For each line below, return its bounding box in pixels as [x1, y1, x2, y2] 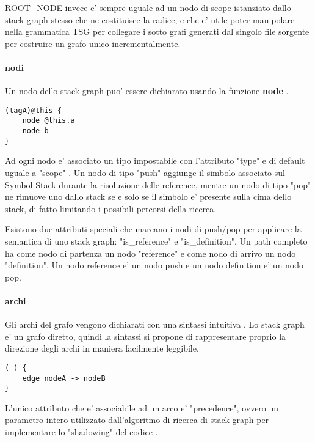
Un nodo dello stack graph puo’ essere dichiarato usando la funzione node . [5, 84, 289, 97]
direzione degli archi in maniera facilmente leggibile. [5, 342, 199, 355]
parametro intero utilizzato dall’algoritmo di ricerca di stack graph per [5, 413, 269, 426]
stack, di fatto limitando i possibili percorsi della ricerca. [5, 202, 217, 215]
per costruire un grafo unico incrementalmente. [5, 37, 181, 50]
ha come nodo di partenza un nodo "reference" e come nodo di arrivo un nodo [5, 246, 296, 259]
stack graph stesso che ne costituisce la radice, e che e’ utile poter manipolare [5, 13, 295, 26]
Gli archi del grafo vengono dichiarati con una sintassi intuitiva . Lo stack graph [5, 318, 305, 331]
